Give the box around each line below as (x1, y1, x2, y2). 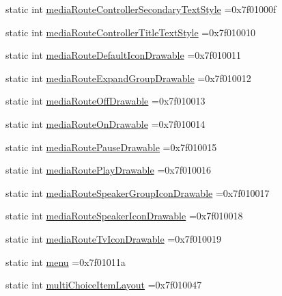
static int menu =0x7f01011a (5, 254, 126, 269)
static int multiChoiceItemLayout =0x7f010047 (5, 278, 202, 292)
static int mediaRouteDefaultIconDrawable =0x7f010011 (5, 48, 241, 62)
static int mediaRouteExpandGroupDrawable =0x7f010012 (5, 70, 251, 85)
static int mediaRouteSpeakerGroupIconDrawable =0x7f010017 (5, 185, 270, 200)
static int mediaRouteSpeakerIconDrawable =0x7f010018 (5, 208, 243, 223)
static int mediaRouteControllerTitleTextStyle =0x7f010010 (5, 25, 255, 39)
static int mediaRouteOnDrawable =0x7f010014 (5, 116, 206, 131)
